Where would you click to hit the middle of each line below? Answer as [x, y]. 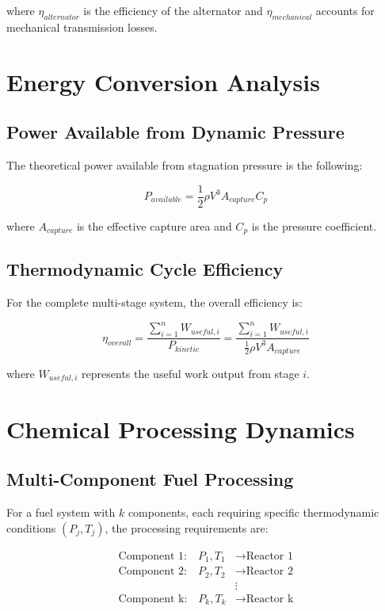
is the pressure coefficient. [314, 225]
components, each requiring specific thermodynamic [253, 512]
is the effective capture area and [154, 225]
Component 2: [152, 572]
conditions [31, 527]
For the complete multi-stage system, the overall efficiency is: [154, 302]
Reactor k [270, 599]
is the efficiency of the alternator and [173, 10]
